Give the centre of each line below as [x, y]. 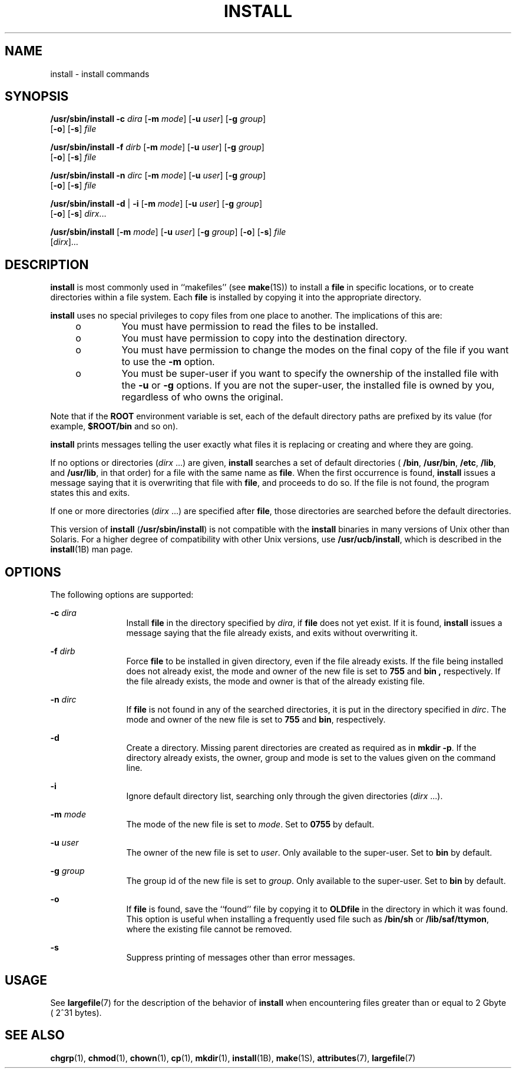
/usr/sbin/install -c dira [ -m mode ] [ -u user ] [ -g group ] [158, 119]
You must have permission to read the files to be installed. [250, 327]
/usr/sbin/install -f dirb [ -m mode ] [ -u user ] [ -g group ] [157, 147]
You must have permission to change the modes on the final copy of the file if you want [315, 350]
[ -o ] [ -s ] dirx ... [78, 214]
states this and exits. [90, 493]
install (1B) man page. [92, 549]
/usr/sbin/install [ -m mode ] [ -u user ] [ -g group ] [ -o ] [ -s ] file [168, 232]
